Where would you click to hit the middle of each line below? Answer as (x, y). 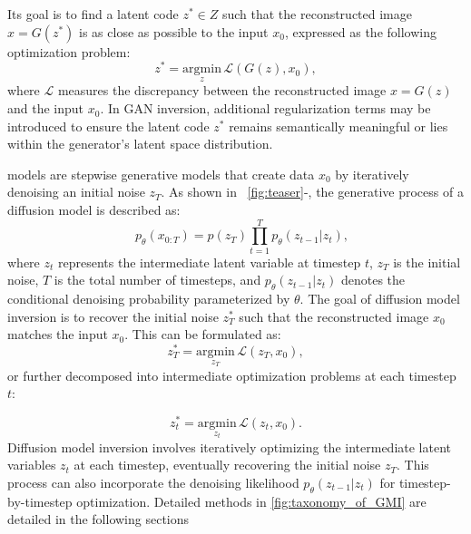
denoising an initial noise (76, 192)
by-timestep (40, 501)
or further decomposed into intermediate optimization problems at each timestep (232, 375)
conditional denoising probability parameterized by (149, 299)
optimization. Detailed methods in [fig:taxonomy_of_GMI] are (251, 501)
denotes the (373, 280)
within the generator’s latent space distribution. (140, 144)
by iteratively (372, 174)
